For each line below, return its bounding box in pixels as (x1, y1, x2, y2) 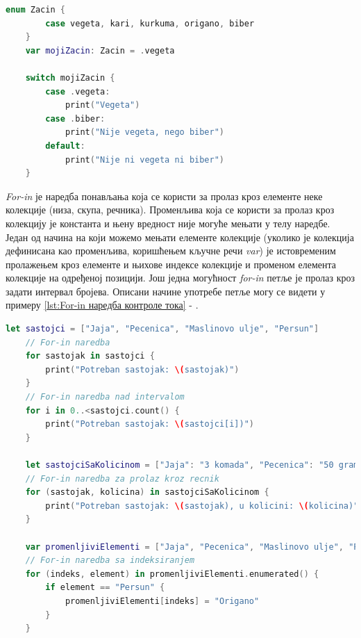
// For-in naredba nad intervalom (25, 392, 185, 402)
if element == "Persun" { (45, 582, 165, 593)
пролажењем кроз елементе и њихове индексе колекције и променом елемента (6, 256, 337, 271)
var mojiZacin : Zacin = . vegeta (25, 45, 175, 56)
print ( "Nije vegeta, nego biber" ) (65, 127, 225, 138)
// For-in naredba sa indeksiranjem (25, 555, 195, 566)
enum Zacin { (6, 5, 65, 15)
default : (45, 140, 85, 151)
